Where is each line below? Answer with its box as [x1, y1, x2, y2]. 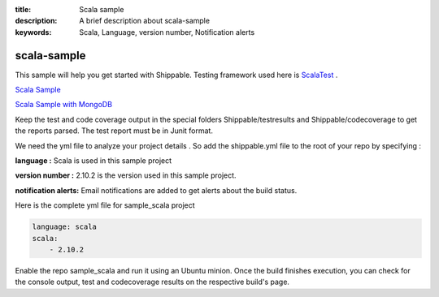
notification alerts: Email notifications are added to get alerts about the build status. [15, 185, 298, 195]
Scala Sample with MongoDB [15, 100, 113, 110]
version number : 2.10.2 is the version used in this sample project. [15, 170, 237, 180]
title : [15, 5, 32, 14]
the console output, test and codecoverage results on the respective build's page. [15, 277, 290, 287]
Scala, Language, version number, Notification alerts [79, 27, 255, 37]
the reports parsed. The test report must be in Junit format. [15, 126, 213, 136]
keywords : [15, 27, 52, 37]
